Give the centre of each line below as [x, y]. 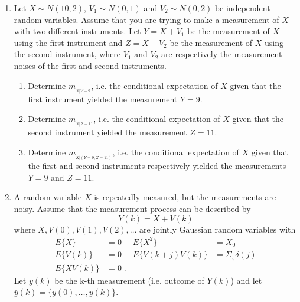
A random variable [48, 197]
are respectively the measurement [222, 54]
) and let [246, 280]
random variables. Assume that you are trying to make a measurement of [146, 19]
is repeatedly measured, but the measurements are [185, 197]
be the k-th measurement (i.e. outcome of [129, 280]
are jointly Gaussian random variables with [218, 229]
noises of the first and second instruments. [90, 65]
